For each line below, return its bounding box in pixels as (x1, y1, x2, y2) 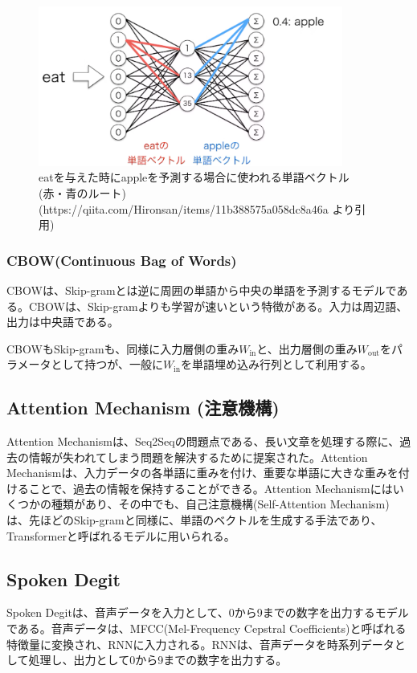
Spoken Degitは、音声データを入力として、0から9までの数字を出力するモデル (6, 604, 409, 621)
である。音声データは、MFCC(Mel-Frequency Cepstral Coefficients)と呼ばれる (6, 620, 407, 637)
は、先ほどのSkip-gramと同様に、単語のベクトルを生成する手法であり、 (6, 512, 382, 528)
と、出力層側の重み (256, 340, 358, 357)
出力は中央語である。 (6, 313, 119, 330)
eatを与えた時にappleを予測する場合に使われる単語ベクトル (39, 169, 350, 186)
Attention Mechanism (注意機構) (6, 395, 280, 420)
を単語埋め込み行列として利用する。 (181, 356, 372, 373)
